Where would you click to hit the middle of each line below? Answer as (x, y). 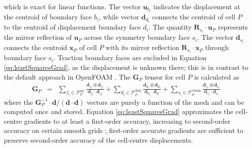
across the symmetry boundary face (137, 37)
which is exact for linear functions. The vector (72, 6)
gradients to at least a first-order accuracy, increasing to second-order (127, 121)
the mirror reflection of (38, 37)
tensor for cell (165, 76)
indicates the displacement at (197, 6)
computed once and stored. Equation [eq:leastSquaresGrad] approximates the (119, 111)
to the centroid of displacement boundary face (72, 27)
